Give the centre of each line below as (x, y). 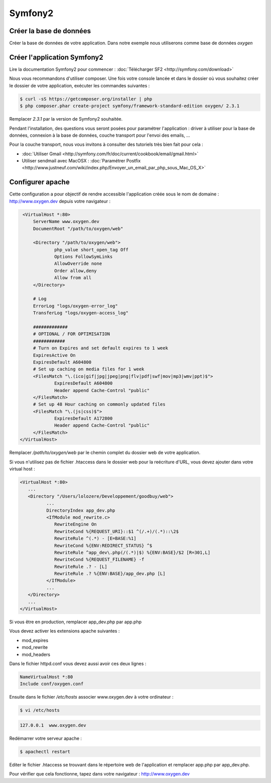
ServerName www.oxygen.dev (66, 222)
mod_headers (36, 654)
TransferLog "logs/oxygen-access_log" (81, 313)
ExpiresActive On (54, 355)
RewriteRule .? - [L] (81, 566)
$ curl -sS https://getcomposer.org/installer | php (86, 99)
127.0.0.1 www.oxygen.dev (53, 725)
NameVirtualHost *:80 (46, 677)
